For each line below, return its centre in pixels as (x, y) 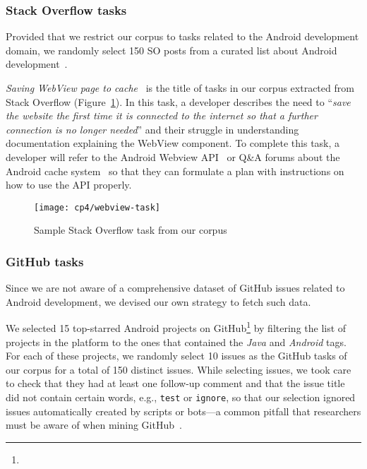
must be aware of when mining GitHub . (94, 425)
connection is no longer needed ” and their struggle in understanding (152, 129)
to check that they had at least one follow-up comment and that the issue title (175, 383)
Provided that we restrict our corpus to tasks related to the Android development (182, 36)
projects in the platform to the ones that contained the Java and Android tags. (176, 342)
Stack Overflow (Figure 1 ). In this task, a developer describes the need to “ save (178, 101)
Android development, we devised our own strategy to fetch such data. (158, 301)
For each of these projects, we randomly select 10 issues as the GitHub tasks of (176, 356)
